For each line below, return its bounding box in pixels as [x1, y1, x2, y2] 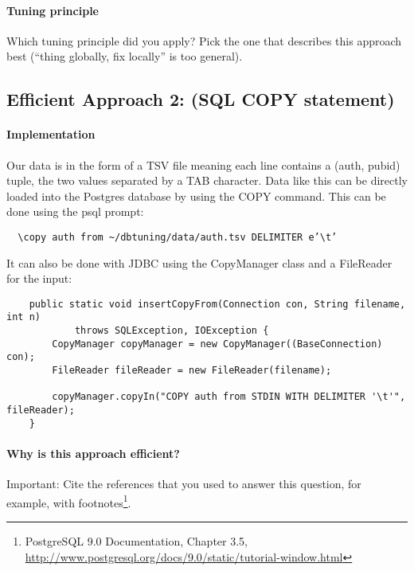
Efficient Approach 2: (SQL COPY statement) [6, 87, 395, 111]
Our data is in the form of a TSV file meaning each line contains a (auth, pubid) [6, 156, 400, 173]
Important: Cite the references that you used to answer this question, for [6, 475, 361, 492]
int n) [6, 311, 41, 323]
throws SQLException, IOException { [74, 325, 269, 337]
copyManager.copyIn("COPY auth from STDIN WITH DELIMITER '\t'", [52, 391, 406, 403]
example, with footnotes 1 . [6, 491, 131, 510]
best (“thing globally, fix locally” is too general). [6, 48, 243, 65]
